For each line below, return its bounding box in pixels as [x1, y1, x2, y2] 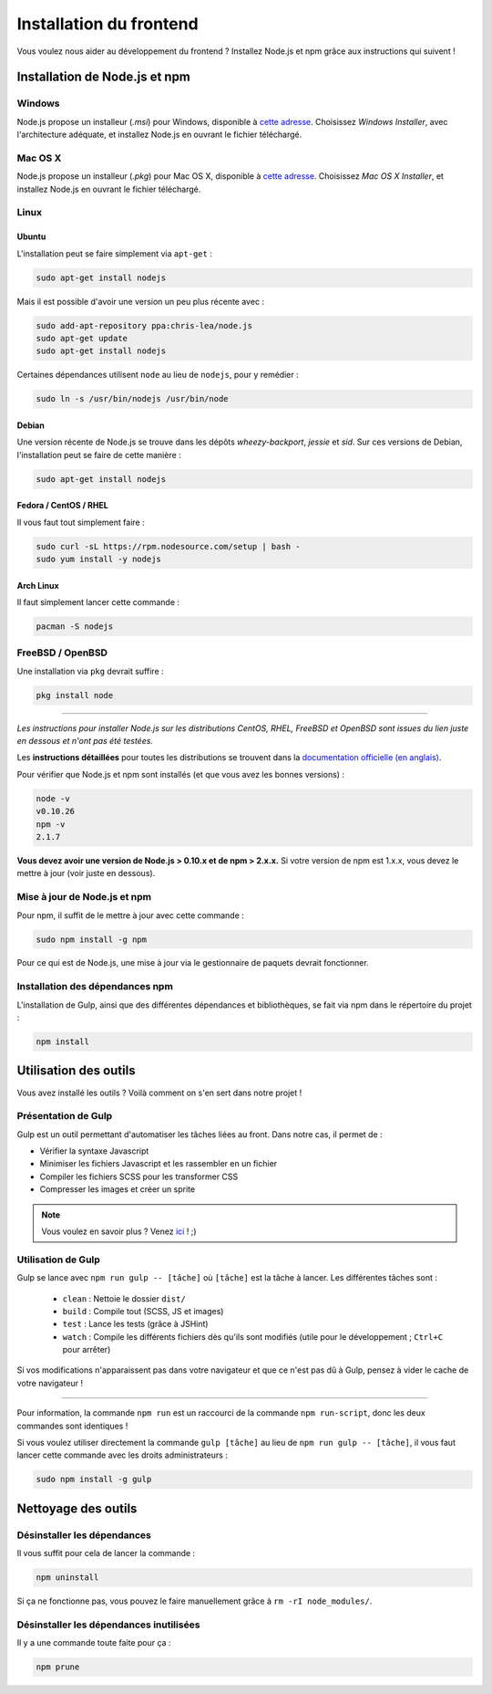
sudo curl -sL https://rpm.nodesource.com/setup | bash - [36, 541, 301, 551]
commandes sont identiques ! [16, 1420, 128, 1431]
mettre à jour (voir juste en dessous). [16, 868, 156, 879]
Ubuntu [16, 231, 46, 242]
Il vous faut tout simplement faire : [16, 517, 145, 528]
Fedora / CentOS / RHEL [16, 500, 108, 511]
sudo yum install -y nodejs [36, 554, 161, 564]
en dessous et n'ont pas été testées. [16, 736, 154, 747]
